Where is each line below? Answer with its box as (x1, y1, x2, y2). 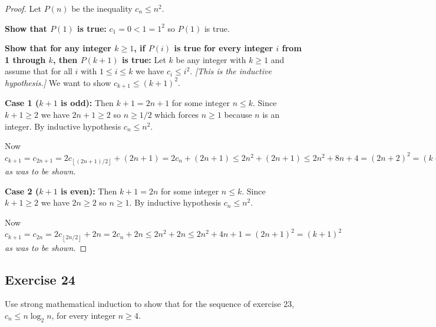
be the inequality (71, 2, 133, 14)
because (224, 108, 252, 121)
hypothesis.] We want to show (5, 76, 111, 88)
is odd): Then (61, 97, 114, 109)
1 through (5, 53, 46, 65)
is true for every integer (174, 42, 273, 54)
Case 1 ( (5, 97, 39, 109)
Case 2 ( (5, 184, 39, 197)
